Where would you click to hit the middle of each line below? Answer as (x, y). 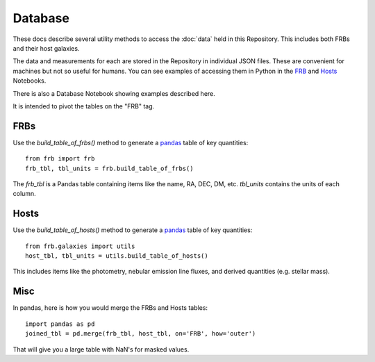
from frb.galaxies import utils (80, 246)
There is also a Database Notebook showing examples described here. (114, 93)
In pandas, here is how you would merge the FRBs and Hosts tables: (110, 308)
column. (24, 194)
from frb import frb (60, 159)
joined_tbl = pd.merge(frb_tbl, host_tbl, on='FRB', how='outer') (141, 334)
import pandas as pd (60, 324)
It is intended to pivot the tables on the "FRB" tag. (84, 106)
